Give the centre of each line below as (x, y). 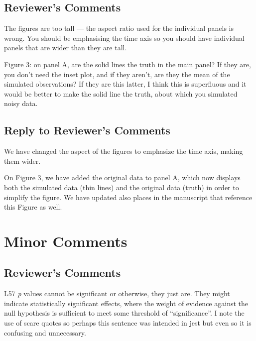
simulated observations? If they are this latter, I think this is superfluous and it (125, 84)
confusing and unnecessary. (45, 332)
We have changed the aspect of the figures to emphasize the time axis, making (124, 151)
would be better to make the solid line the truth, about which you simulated (121, 93)
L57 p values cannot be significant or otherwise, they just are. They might (117, 293)
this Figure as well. (33, 207)
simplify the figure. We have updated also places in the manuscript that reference (128, 197)
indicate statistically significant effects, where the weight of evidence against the (126, 303)
